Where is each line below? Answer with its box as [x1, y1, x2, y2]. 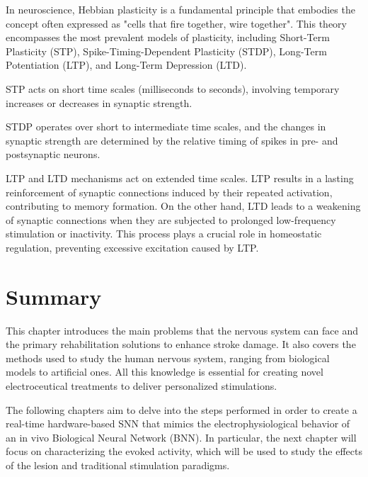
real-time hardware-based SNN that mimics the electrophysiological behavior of [6, 416, 350, 431]
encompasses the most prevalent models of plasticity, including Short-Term [6, 30, 330, 45]
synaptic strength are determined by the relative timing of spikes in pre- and [6, 133, 338, 147]
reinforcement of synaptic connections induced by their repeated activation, [6, 184, 333, 199]
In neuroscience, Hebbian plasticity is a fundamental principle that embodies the [6, 2, 355, 16]
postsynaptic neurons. [6, 147, 100, 162]
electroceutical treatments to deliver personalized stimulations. [6, 378, 277, 393]
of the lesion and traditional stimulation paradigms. [6, 457, 230, 472]
